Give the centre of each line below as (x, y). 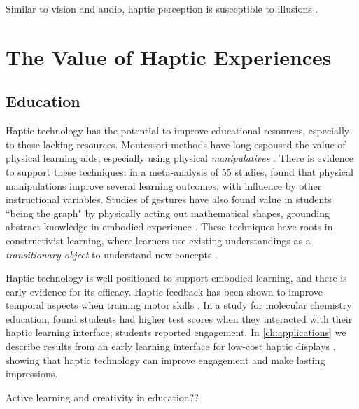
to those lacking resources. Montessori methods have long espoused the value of (176, 144)
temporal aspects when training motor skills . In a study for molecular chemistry (179, 305)
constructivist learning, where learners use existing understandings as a (158, 240)
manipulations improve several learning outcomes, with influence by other (164, 185)
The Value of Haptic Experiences (169, 56)
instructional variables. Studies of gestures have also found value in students (169, 199)
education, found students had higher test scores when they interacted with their (179, 318)
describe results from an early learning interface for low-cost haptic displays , (171, 346)
